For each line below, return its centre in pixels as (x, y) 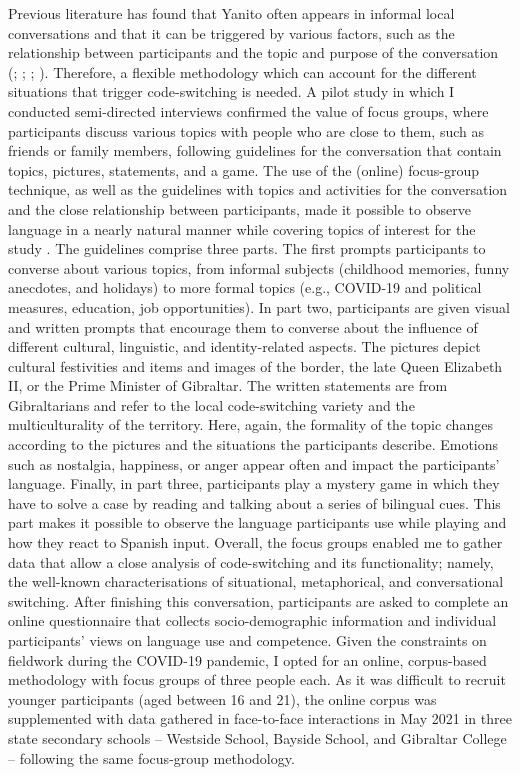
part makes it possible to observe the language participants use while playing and (257, 522)
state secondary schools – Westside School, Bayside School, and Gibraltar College (257, 737)
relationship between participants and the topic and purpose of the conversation (253, 52)
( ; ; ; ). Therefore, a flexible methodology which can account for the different (242, 71)
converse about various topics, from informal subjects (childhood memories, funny (259, 267)
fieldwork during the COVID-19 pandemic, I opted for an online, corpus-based (247, 659)
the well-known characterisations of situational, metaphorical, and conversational (256, 581)
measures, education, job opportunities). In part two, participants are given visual (259, 306)
